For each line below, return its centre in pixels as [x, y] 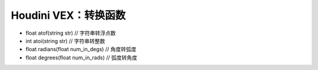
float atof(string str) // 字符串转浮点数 [71, 33]
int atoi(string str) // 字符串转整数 [65, 41]
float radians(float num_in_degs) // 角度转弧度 [81, 49]
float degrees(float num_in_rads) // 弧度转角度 [82, 57]
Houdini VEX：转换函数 [68, 15]
